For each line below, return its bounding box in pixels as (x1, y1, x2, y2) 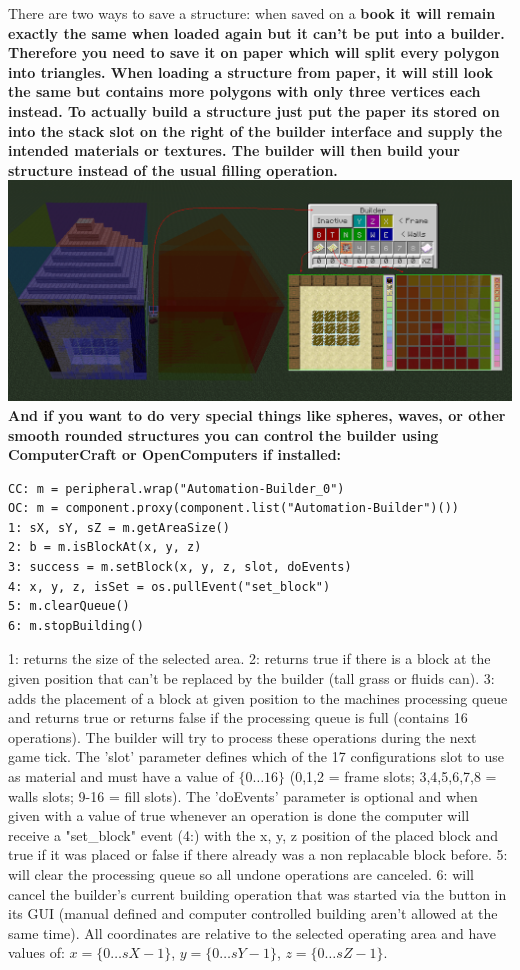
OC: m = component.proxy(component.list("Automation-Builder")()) (8, 501, 460, 516)
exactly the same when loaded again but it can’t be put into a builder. (8, 22, 505, 43)
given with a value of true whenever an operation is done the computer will (8, 805, 470, 826)
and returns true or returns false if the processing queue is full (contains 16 (8, 707, 468, 728)
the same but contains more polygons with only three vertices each (8, 81, 481, 102)
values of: (8, 942, 65, 963)
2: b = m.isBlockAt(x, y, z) (8, 540, 202, 555)
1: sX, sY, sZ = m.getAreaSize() (8, 520, 230, 535)
